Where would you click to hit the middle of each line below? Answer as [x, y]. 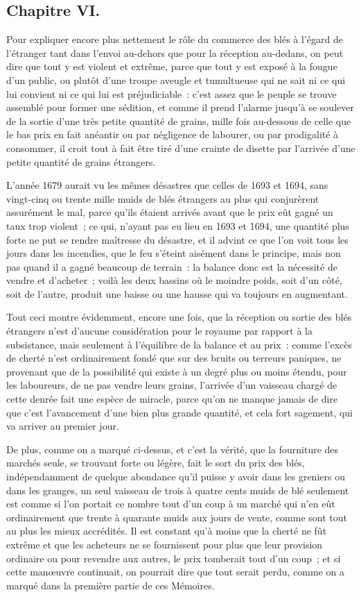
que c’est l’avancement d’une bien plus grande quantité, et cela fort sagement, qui [180, 412]
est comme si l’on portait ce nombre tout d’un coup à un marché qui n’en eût [171, 504]
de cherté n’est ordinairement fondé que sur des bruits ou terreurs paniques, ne [174, 358]
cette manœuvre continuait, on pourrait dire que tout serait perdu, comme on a [175, 572]
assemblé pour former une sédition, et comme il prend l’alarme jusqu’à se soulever [180, 107]
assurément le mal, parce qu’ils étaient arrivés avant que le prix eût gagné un [170, 212]
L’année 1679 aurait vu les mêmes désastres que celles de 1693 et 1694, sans [167, 185]
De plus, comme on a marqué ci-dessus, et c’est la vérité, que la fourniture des [173, 449]
